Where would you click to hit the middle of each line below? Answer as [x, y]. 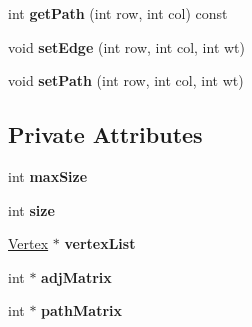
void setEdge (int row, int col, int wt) [127, 46]
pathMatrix [82, 310]
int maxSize [48, 175]
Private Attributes [105, 134]
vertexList [100, 243]
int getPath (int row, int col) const [118, 13]
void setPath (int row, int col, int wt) [126, 80]
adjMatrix [76, 276]
